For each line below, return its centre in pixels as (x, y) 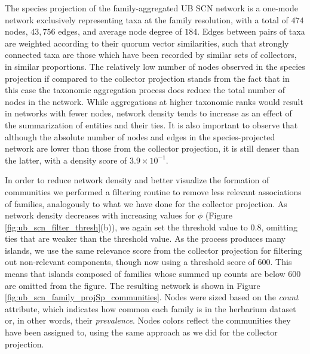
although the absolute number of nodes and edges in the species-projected (140, 136)
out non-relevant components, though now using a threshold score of (130, 262)
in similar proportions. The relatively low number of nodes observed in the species (155, 66)
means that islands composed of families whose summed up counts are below (145, 274)
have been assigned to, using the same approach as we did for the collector (141, 332)
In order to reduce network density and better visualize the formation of (137, 180)
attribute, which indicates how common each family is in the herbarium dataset (151, 308)
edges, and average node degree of (120, 31)
